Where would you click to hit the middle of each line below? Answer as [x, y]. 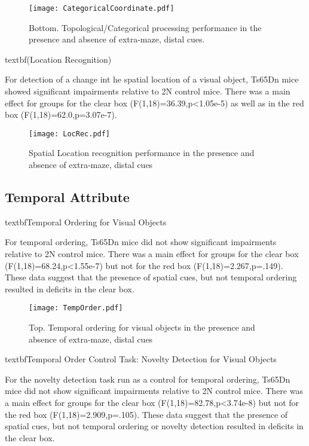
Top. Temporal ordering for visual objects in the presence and [142, 327]
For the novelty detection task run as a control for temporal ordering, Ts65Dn [148, 379]
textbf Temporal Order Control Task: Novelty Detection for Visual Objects [141, 359]
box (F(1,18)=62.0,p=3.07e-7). [61, 114]
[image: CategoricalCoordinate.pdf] [102, 8]
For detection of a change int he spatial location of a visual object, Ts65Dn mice [152, 79]
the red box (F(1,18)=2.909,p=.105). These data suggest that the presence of [146, 414]
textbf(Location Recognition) [58, 59]
